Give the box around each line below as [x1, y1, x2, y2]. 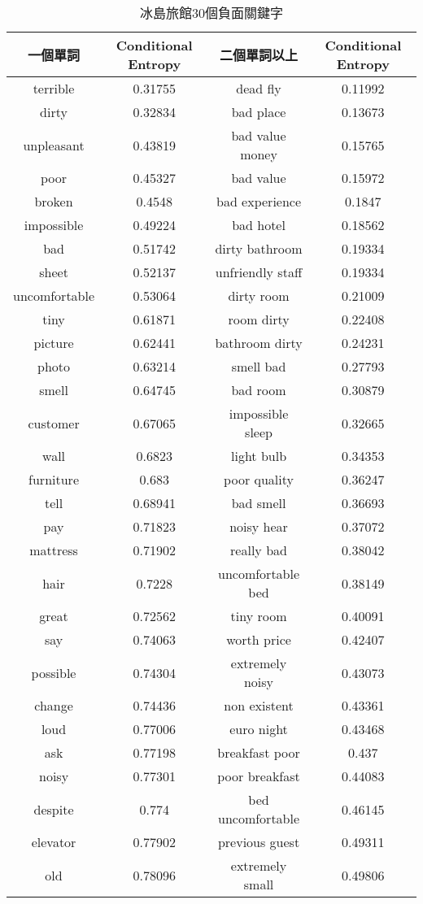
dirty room [228, 286, 290, 305]
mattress [29, 541, 78, 559]
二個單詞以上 [220, 46, 299, 64]
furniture [28, 470, 79, 489]
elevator [31, 832, 76, 851]
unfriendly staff [215, 263, 303, 281]
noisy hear [229, 517, 288, 536]
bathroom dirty [215, 333, 303, 352]
